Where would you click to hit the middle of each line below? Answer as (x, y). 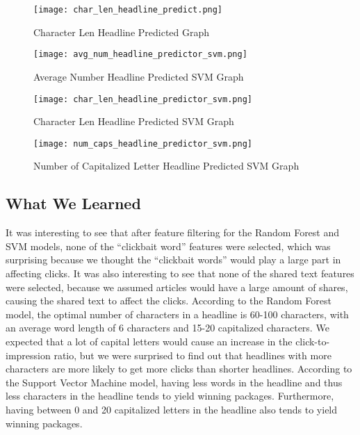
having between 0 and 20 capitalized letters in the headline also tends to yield (172, 409)
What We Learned (73, 203)
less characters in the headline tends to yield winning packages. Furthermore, (170, 396)
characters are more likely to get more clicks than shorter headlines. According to (179, 369)
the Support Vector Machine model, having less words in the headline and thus (174, 382)
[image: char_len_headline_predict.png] (128, 10)
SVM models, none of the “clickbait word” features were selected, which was (168, 246)
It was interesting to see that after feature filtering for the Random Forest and (173, 232)
